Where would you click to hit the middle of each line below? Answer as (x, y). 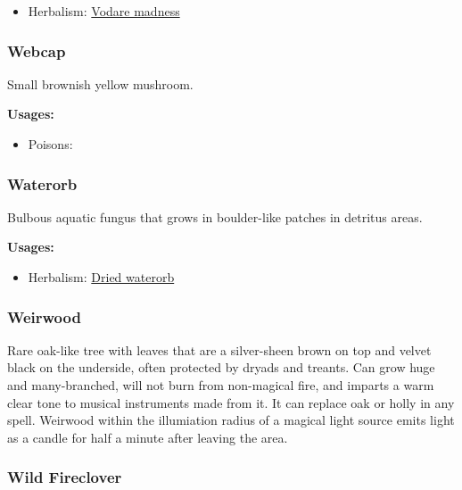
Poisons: (50, 144)
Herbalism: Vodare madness (104, 11)
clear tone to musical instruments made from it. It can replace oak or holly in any (231, 402)
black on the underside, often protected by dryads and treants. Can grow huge (221, 367)
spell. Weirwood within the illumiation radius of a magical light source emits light (231, 420)
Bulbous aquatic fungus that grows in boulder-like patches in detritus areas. (215, 216)
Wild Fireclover (65, 477)
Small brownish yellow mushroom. (100, 83)
